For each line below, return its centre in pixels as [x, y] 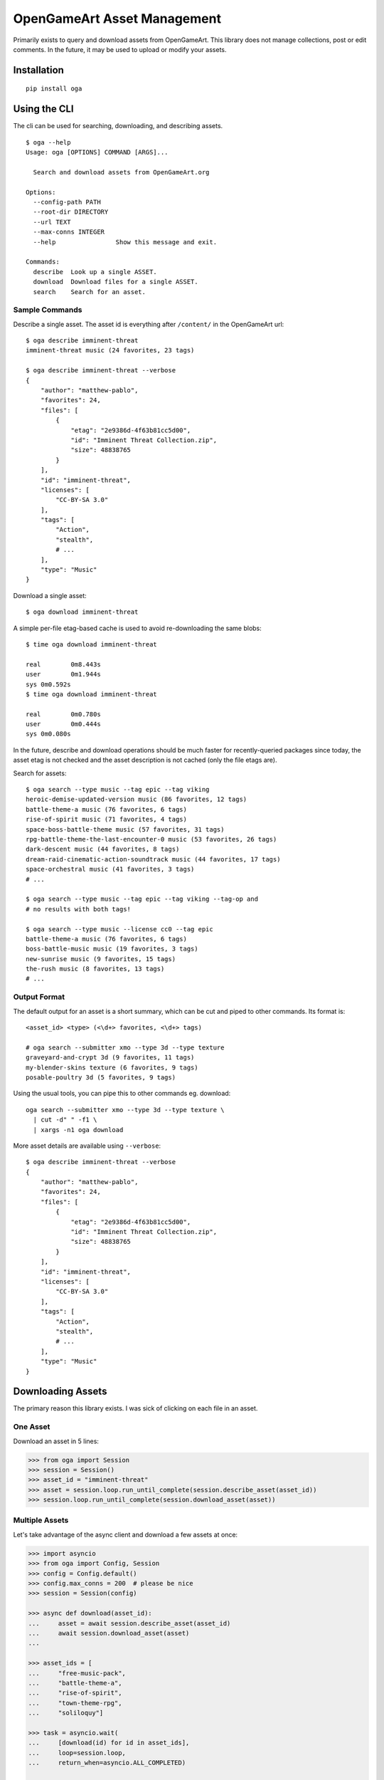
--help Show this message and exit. [125, 242]
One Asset [32, 1427]
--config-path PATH [67, 202]
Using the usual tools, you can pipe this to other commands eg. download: [122, 1094]
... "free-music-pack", [77, 1673]
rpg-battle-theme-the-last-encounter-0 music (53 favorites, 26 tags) [151, 839]
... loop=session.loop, [77, 1753]
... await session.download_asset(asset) [109, 1633]
